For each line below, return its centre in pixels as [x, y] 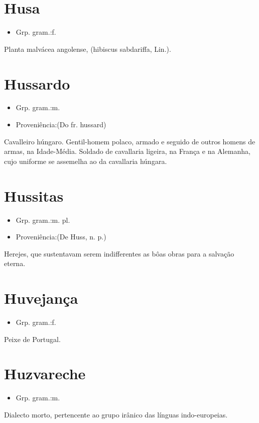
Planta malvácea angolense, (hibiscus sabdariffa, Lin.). [88, 49]
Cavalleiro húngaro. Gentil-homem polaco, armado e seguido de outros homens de [130, 141]
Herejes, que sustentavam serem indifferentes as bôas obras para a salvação [119, 253]
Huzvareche [45, 373]
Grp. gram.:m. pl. [43, 220]
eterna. [15, 263]
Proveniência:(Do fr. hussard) [61, 124]
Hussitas [34, 195]
